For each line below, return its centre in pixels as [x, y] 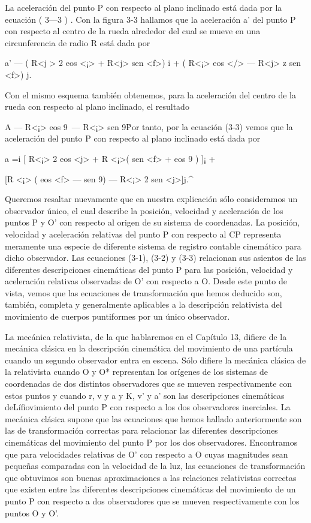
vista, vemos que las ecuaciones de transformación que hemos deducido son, [144, 292]
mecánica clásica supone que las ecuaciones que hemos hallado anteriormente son [153, 418]
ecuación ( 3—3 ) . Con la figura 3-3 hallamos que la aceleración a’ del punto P [150, 19]
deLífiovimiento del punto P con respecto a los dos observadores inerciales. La [148, 407]
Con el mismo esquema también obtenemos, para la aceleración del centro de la [150, 94]
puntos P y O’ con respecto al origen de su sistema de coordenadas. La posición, [153, 222]
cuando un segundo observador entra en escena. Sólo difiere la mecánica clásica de [155, 360]
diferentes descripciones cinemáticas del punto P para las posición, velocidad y [149, 269]
